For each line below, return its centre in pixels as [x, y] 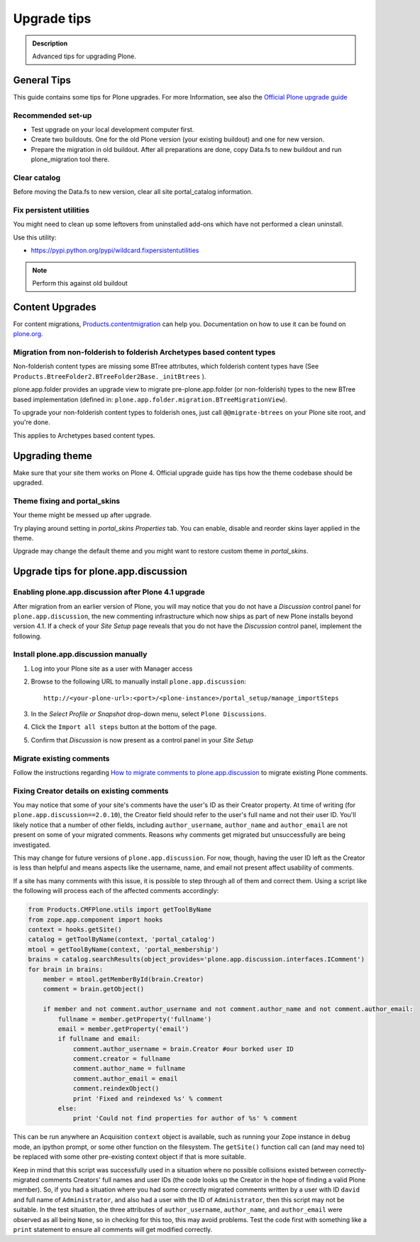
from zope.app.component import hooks [95, 919]
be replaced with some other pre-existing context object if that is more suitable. [129, 1157]
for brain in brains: [66, 969]
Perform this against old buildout [80, 283]
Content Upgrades [55, 307]
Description [50, 43]
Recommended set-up [52, 115]
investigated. [32, 845]
